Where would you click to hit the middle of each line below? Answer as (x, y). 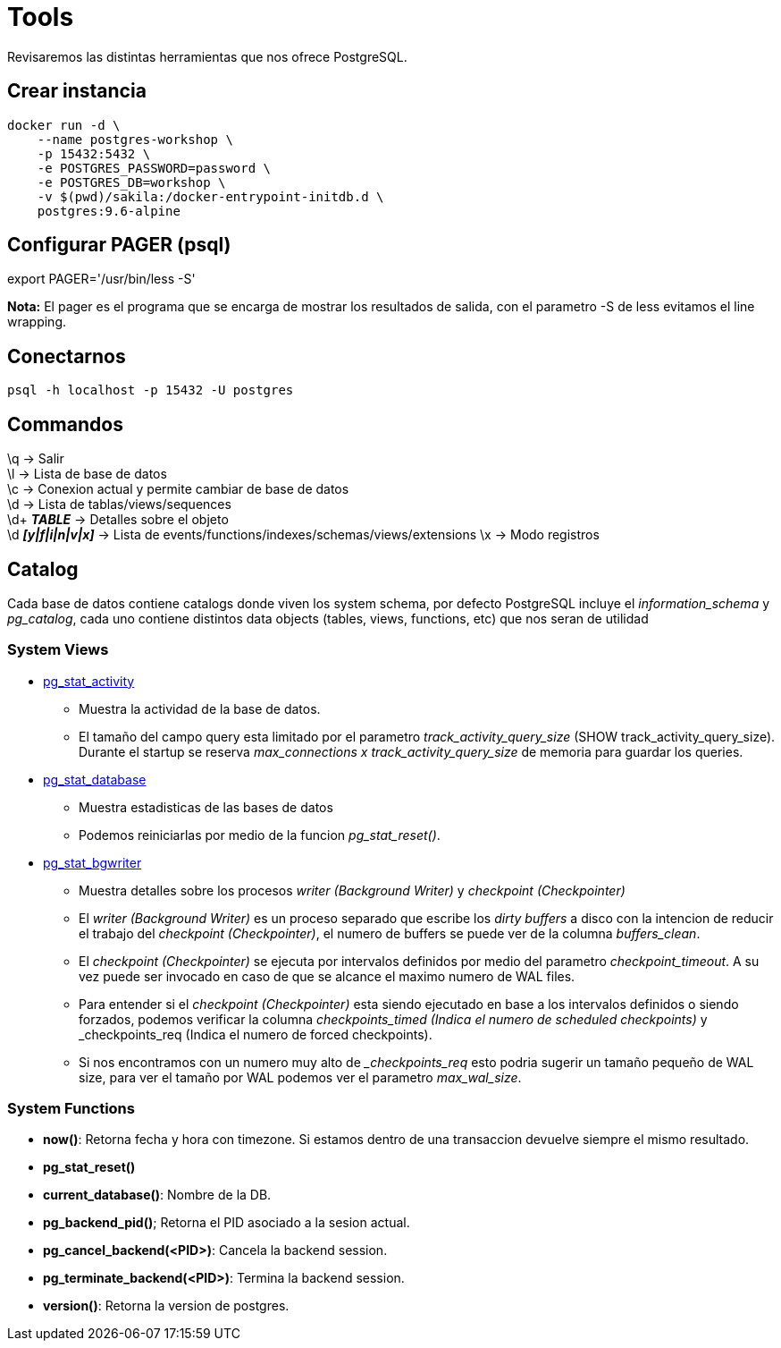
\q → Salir (36, 459)
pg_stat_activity (89, 681)
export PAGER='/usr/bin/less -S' (101, 279)
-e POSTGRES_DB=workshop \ (131, 182)
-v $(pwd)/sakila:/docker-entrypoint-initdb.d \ (210, 196)
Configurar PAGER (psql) (119, 245)
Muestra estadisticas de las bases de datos (206, 807)
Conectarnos (67, 356)
